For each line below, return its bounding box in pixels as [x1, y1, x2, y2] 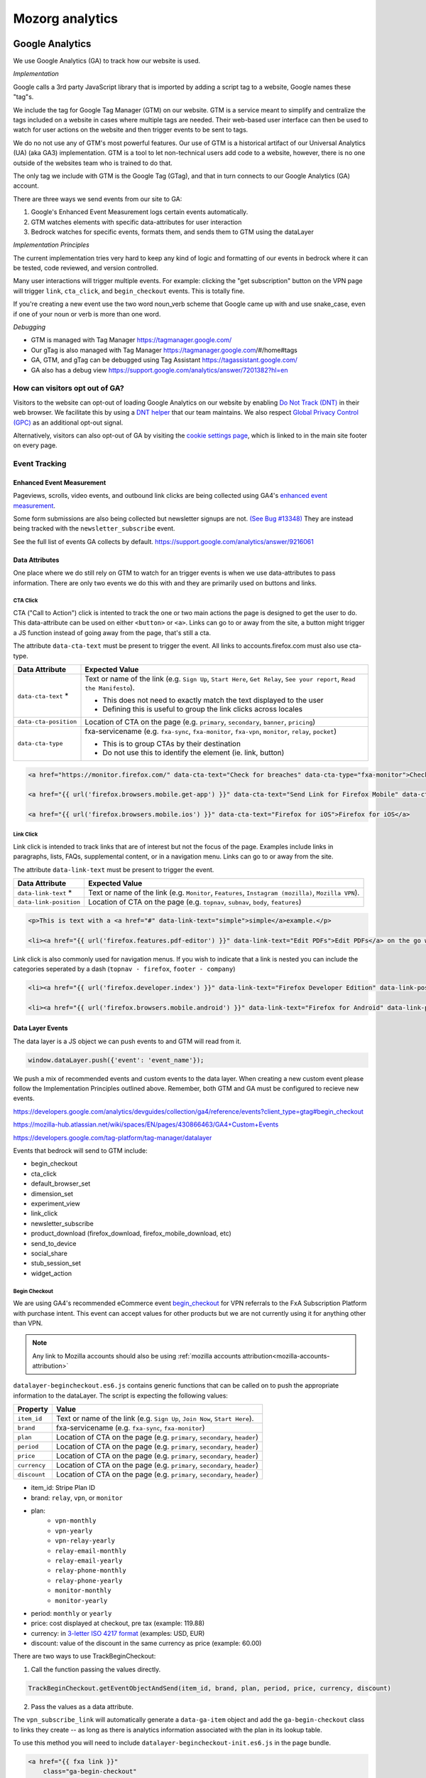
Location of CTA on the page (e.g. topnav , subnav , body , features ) [88, 897, 302, 907]
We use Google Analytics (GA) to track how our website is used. [13, 57, 201, 65]
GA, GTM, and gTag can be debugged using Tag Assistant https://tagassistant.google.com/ [31, 356, 298, 364]
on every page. [13, 441, 58, 449]
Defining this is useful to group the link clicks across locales [102, 704, 303, 714]
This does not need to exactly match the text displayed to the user [102, 695, 324, 705]
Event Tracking [13, 459, 67, 469]
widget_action [31, 1269, 72, 1277]
